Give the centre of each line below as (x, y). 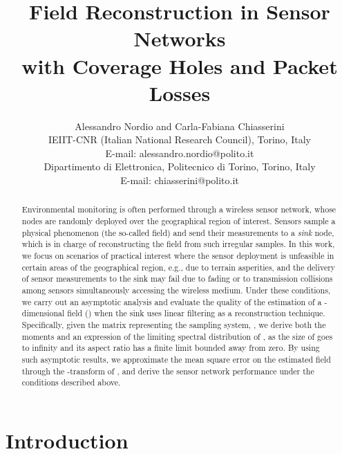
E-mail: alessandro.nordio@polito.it (180, 153)
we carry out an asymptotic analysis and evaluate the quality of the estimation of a (172, 301)
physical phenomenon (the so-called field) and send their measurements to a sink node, (178, 232)
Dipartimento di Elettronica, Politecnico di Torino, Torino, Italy (180, 166)
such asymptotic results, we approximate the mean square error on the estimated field (176, 359)
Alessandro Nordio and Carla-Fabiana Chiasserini (180, 126)
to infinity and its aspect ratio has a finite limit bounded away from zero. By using (171, 348)
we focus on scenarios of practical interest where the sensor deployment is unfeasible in (178, 256)
